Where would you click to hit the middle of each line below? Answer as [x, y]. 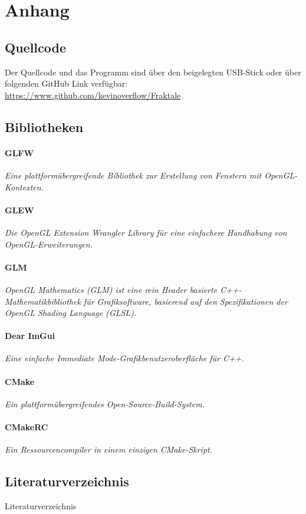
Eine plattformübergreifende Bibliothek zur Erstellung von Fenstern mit [133, 175]
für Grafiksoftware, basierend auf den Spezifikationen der [185, 301]
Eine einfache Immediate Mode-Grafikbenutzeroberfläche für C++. [124, 358]
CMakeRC [27, 427]
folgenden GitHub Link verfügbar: [66, 83]
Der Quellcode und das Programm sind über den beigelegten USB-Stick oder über [153, 72]
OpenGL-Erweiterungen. [49, 244]
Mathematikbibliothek [43, 301]
